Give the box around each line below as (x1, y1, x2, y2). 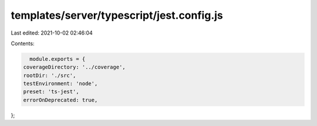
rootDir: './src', (23, 72, 76, 79)
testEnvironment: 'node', (23, 80, 98, 87)
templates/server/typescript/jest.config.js (11, 9, 223, 22)
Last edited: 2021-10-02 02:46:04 (11, 29, 93, 36)
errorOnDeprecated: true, (23, 97, 98, 103)
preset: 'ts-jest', (23, 88, 79, 95)
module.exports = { (29, 56, 86, 62)
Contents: (11, 40, 35, 47)
